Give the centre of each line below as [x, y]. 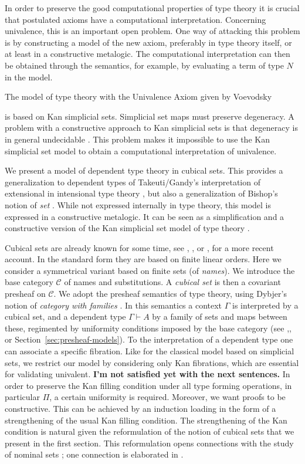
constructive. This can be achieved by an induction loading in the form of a [140, 408]
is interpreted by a [265, 305]
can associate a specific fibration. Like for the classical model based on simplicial [150, 351]
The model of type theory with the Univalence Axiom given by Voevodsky [138, 96]
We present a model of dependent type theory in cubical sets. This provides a [144, 170]
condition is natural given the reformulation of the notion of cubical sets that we [150, 431]
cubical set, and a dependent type [65, 316]
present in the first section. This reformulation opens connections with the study [149, 443]
